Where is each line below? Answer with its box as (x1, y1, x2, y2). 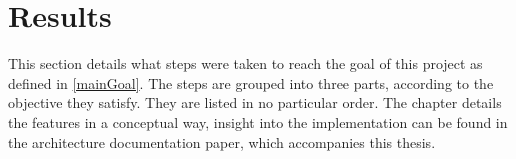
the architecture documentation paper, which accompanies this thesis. (8, 131, 436, 152)
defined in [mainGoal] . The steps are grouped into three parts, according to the (8, 72, 494, 93)
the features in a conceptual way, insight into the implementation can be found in (8, 111, 508, 132)
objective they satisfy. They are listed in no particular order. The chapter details (8, 92, 502, 113)
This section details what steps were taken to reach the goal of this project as (8, 53, 483, 74)
